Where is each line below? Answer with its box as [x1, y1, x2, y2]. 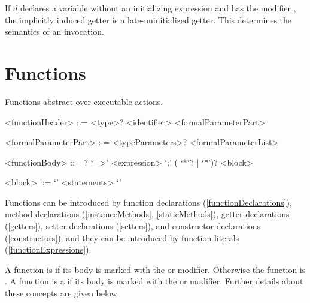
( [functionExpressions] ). [5, 243, 92, 256]
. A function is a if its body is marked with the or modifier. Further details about [5, 275, 303, 287]
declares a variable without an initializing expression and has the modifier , [20, 2, 296, 14]
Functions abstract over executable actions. [5, 95, 163, 107]
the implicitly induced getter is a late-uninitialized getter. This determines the [5, 13, 292, 26]
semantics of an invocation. [5, 25, 104, 38]
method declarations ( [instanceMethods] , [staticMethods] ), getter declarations [5, 208, 290, 220]
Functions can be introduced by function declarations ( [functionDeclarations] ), [5, 196, 292, 208]
